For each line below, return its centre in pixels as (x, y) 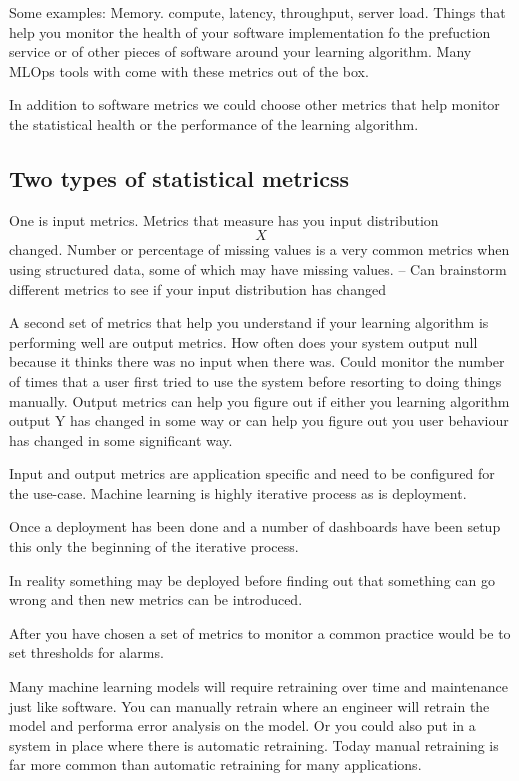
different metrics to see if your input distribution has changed (197, 288)
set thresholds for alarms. (86, 652)
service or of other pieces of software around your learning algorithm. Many (240, 51)
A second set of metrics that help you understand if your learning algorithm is (249, 322)
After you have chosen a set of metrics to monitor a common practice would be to (260, 632)
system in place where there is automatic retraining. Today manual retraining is (254, 744)
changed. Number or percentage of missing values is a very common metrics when (259, 249)
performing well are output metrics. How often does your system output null (243, 341)
